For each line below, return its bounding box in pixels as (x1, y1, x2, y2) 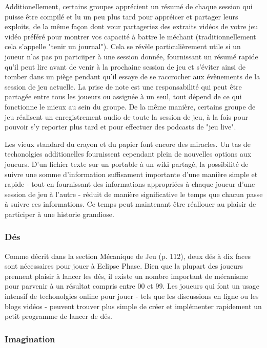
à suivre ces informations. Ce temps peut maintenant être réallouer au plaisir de (5, 199, 256, 209)
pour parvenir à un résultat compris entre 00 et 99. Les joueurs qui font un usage (5, 280, 260, 291)
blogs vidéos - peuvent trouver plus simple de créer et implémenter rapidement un (5, 300, 262, 311)
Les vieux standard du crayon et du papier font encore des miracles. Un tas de (5, 138, 251, 149)
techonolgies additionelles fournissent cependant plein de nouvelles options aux (5, 148, 252, 159)
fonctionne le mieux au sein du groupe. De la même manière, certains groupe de (5, 101, 256, 112)
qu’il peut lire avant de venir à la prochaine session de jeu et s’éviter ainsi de (5, 61, 245, 72)
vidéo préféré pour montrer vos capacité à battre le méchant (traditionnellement (5, 31, 256, 41)
